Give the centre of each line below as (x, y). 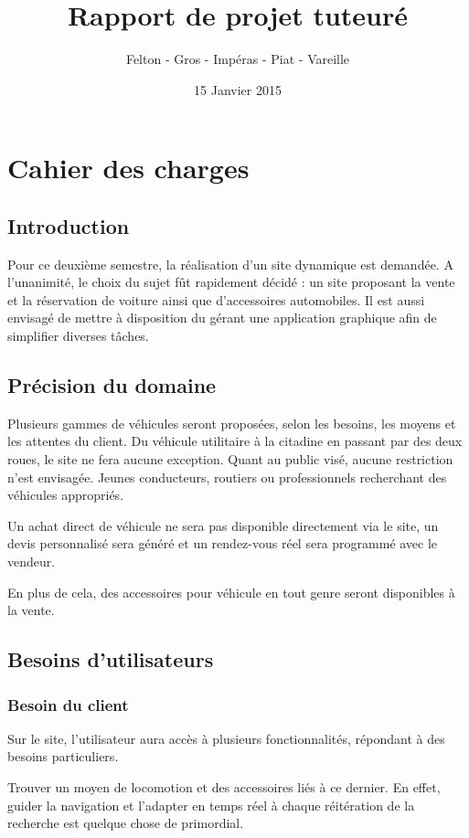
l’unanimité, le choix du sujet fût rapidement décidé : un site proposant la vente (231, 282)
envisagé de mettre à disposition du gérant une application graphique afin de (222, 318)
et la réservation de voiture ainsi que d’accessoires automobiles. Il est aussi (216, 299)
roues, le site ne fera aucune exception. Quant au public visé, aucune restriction (230, 459)
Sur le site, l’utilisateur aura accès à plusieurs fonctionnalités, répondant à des (226, 738)
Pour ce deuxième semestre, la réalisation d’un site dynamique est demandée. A (230, 264)
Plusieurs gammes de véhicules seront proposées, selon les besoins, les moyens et (232, 423)
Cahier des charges (128, 168)
